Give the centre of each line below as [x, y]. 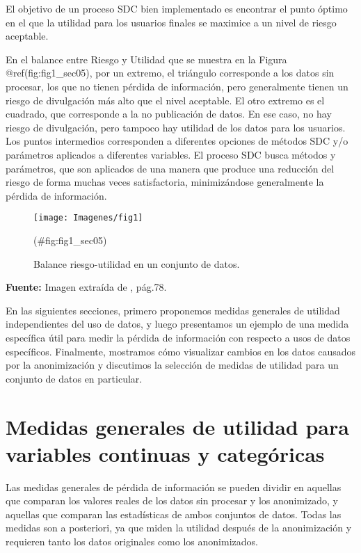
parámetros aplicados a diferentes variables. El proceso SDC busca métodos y [171, 154]
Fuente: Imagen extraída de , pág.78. [86, 287]
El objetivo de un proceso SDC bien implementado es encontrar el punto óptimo [177, 8]
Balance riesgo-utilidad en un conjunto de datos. [137, 263]
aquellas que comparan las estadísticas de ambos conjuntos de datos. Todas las [174, 514]
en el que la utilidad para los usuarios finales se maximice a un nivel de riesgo [171, 22]
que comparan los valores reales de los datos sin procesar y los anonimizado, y [172, 500]
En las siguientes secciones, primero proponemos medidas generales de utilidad [173, 310]
